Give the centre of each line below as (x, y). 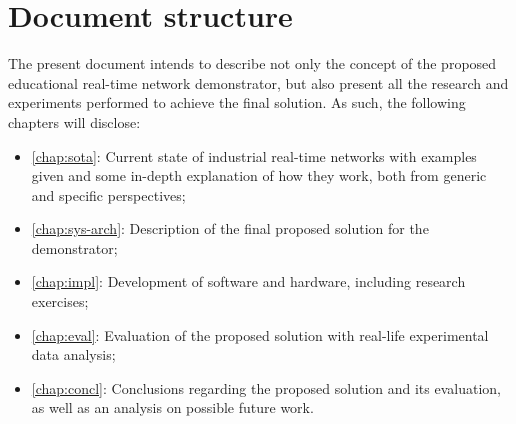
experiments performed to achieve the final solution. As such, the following (237, 102)
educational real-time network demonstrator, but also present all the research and (258, 82)
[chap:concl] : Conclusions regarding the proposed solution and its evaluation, (266, 387)
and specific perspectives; (108, 194)
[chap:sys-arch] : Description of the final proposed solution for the (230, 228)
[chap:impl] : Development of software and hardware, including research (248, 281)
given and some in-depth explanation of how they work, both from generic (259, 175)
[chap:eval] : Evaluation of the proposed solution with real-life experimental (260, 334)
